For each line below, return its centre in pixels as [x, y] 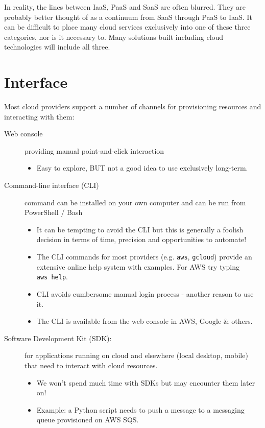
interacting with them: [39, 116]
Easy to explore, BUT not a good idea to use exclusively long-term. [142, 168]
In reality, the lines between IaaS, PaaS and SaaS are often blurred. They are [125, 7]
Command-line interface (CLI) [52, 185]
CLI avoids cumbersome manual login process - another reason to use [145, 293]
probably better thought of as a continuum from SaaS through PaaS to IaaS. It [128, 17]
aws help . [52, 277]
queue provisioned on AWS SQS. [88, 420]
